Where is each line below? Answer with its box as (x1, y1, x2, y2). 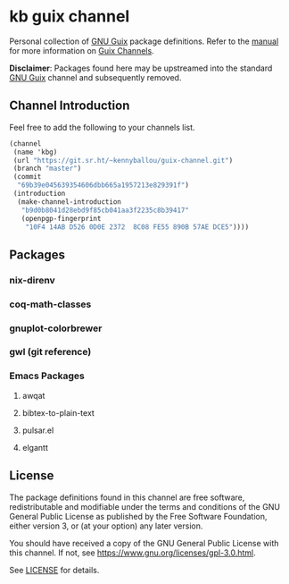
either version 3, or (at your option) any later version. (9, 521, 203, 531)
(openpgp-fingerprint (21, 214, 102, 223)
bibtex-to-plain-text (21, 407, 95, 418)
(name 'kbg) (12, 148, 58, 157)
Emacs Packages (9, 369, 85, 382)
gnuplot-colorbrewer (9, 322, 103, 334)
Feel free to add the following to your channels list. (9, 122, 195, 132)
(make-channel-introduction (17, 197, 122, 207)
